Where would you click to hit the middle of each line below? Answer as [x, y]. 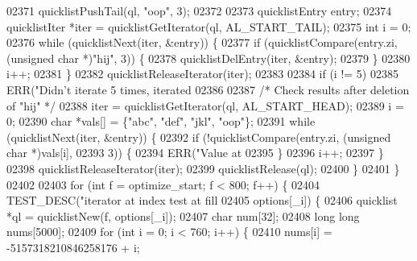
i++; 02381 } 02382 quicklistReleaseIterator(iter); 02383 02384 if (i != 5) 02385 [202, 74]
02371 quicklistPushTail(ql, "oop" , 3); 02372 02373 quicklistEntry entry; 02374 [199, 10]
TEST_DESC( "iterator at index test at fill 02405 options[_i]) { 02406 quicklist [202, 200]
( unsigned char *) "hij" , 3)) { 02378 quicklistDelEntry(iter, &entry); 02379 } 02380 [208, 58]
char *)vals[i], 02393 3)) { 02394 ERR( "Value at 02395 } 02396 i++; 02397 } [195, 153]
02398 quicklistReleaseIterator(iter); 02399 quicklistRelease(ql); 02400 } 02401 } [203, 168]
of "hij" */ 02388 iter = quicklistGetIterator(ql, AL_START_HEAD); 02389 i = [205, 105]
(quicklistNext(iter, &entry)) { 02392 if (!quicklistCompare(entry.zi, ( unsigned [199, 137]
